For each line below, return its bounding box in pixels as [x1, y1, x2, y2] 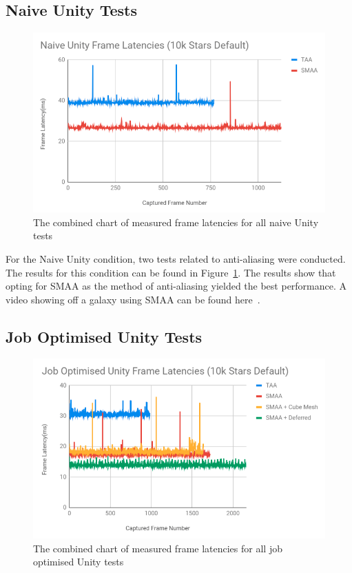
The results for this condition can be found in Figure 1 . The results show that [6, 265, 336, 279]
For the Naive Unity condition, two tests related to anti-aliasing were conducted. [6, 251, 346, 265]
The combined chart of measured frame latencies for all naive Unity [33, 214, 319, 229]
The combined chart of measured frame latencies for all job [33, 541, 282, 555]
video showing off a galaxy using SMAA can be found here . [6, 292, 260, 306]
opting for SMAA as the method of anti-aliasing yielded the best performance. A [6, 279, 347, 293]
